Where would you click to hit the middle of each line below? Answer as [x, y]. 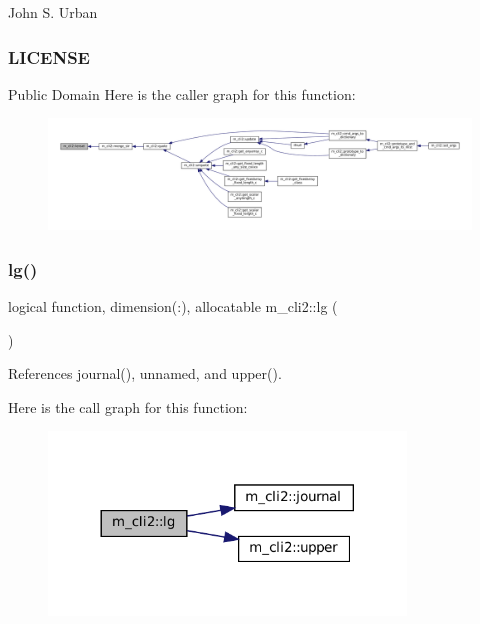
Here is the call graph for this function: [128, 406]
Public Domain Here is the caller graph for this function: [182, 93]
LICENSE [49, 56]
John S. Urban [53, 12]
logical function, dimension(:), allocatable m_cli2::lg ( [173, 306]
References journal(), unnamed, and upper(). [145, 373]
